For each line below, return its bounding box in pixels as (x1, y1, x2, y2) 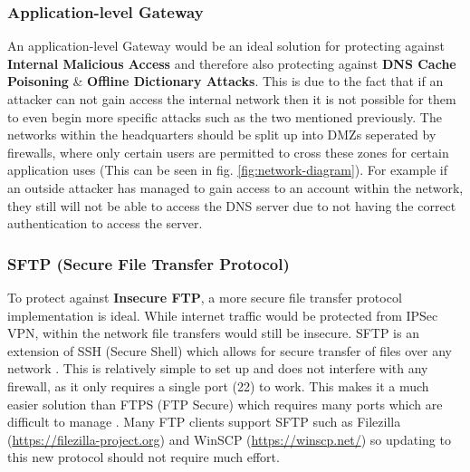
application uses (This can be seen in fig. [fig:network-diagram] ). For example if (7, 160, 447, 179)
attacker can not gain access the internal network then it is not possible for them (7, 90, 456, 108)
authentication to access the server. (7, 214, 203, 233)
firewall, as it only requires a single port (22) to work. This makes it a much (7, 376, 429, 395)
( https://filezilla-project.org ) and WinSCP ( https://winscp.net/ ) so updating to (7, 429, 451, 448)
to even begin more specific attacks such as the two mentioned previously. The (7, 107, 442, 126)
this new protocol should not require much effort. (7, 448, 280, 467)
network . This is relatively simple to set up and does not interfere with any (7, 359, 428, 378)
